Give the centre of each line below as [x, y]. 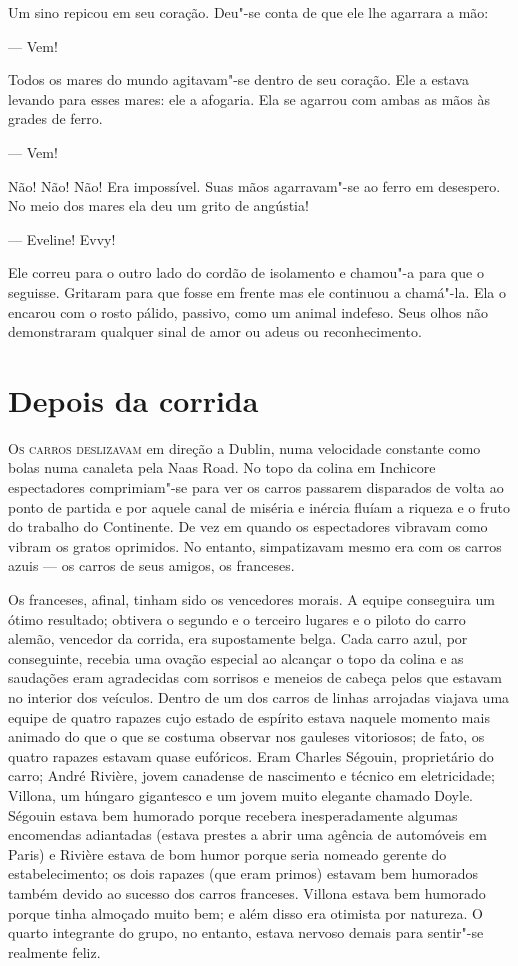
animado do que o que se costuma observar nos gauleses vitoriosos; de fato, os [246, 736]
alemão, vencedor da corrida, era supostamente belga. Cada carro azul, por [238, 638]
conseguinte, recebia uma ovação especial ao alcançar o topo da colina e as [236, 657]
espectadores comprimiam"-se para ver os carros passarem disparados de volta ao [256, 487]
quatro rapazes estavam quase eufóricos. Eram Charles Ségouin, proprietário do [251, 755]
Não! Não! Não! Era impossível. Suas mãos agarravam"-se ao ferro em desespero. [254, 185]
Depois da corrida [133, 399]
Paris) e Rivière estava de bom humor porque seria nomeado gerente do [227, 853]
